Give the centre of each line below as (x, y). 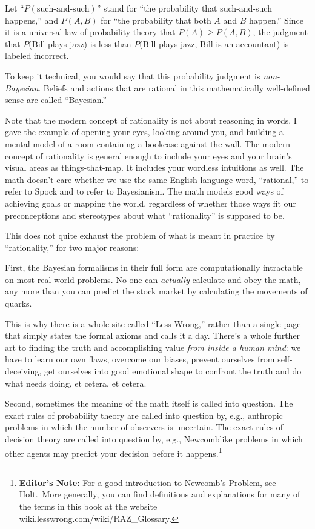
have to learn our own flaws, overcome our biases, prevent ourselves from (140, 359)
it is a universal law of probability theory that (90, 32)
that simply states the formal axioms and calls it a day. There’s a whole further (153, 335)
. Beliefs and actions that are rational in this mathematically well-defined (174, 88)
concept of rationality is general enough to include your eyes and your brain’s (148, 155)
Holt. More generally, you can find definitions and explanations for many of (160, 494)
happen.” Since (276, 20)
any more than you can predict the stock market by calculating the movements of (156, 291)
